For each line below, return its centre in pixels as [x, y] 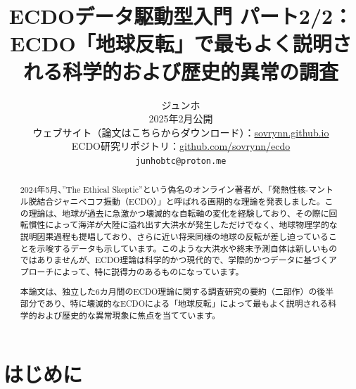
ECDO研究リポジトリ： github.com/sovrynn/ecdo [181, 146]
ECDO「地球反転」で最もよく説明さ [181, 43]
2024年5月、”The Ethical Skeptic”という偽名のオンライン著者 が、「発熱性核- [164, 190]
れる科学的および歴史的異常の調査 [180, 71]
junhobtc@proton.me [181, 161]
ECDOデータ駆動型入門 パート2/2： [181, 16]
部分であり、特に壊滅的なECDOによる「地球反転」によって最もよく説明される [174, 304]
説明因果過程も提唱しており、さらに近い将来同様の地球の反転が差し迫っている [174, 236]
